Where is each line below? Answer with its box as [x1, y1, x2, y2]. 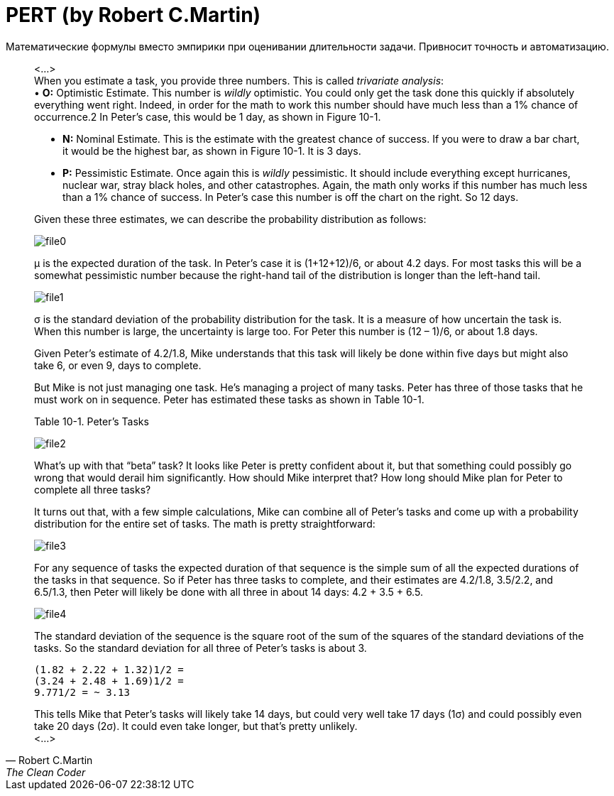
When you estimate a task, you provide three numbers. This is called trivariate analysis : [34, 74, 444, 87]
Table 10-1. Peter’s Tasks [34, 415, 149, 427]
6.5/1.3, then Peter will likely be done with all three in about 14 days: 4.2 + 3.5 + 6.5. [34, 585, 423, 598]
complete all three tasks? [34, 483, 151, 496]
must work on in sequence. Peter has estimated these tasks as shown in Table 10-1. [34, 393, 424, 405]
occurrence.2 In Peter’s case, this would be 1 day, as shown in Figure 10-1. [34, 110, 381, 123]
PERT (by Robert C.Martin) [6, 3, 261, 27]
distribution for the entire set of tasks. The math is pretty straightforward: [34, 517, 375, 530]
